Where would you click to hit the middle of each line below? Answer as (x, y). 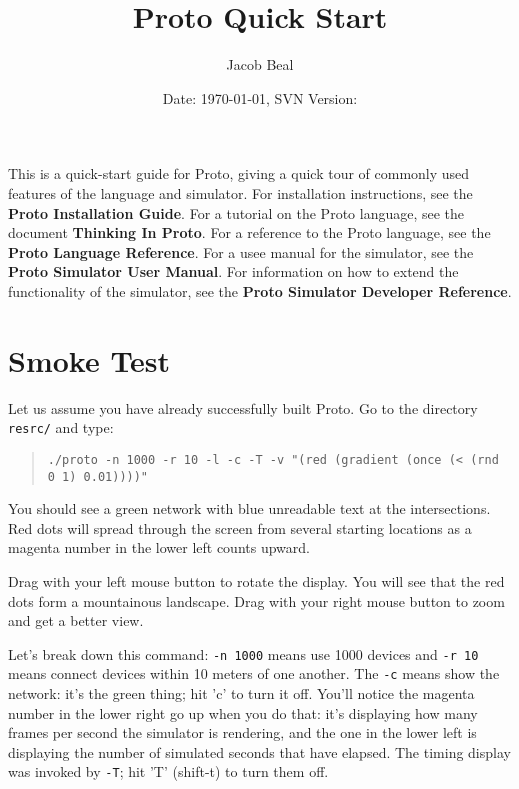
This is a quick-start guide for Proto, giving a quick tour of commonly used (239, 173)
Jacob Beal (260, 64)
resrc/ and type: (61, 427)
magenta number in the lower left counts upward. (159, 547)
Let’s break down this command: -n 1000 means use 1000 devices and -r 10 (243, 653)
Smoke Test (89, 359)
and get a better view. (76, 620)
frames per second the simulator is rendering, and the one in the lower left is (242, 732)
